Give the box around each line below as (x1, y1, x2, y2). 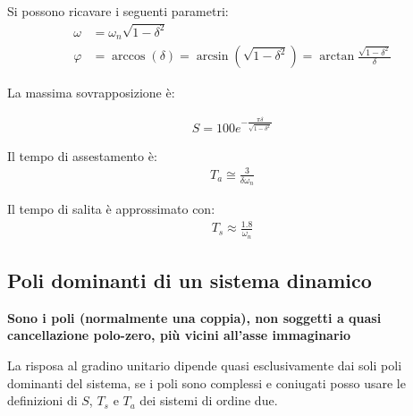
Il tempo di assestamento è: (7, 146, 157, 165)
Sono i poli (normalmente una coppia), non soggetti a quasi (7, 308, 382, 327)
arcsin (196, 50, 229, 64)
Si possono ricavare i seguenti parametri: (7, 2, 229, 20)
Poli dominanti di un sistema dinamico (7, 266, 372, 293)
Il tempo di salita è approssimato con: (7, 200, 215, 218)
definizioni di (7, 391, 78, 410)
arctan (319, 50, 355, 64)
